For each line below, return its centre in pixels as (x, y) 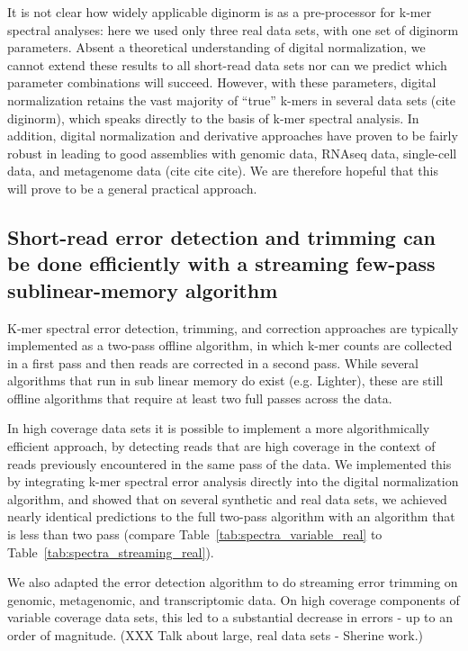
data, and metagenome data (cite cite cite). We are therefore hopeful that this (223, 171)
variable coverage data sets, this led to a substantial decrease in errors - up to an (230, 617)
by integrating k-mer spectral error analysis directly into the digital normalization (233, 481)
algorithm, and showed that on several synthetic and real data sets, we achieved (227, 498)
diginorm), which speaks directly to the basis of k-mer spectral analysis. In (213, 118)
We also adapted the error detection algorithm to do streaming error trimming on (233, 582)
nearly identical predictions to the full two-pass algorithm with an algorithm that (231, 516)
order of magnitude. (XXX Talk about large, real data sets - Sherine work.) (216, 635)
